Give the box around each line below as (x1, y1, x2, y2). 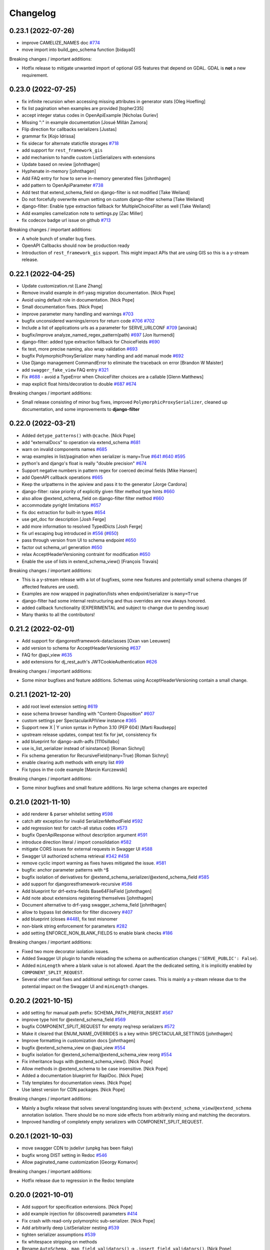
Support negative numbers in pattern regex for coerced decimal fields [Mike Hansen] (21, 467, 197, 473)
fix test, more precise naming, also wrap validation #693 (21, 345, 138, 352)
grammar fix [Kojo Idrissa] (21, 133, 75, 139)
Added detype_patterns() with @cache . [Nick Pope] (21, 432, 135, 438)
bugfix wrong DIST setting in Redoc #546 (21, 1152, 107, 1158)
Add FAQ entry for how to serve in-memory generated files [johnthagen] (21, 175, 171, 181)
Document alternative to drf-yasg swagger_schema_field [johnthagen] (21, 902, 167, 908)
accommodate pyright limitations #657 (21, 502, 101, 508)
